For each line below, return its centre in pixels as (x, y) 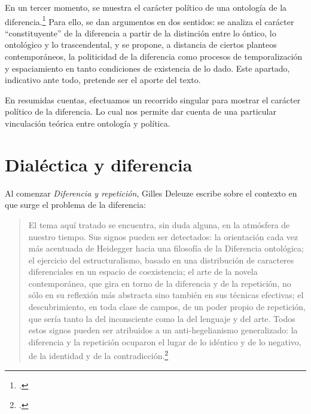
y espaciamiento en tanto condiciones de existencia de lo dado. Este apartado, (147, 68)
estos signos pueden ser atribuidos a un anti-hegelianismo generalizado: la (163, 330)
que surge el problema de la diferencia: (75, 205)
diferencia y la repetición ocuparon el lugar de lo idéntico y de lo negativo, (165, 341)
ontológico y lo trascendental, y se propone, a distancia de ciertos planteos (141, 45)
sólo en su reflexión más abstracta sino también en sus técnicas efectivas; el (166, 295)
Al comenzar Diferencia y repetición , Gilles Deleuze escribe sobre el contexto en (151, 193)
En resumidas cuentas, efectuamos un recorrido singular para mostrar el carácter (153, 99)
